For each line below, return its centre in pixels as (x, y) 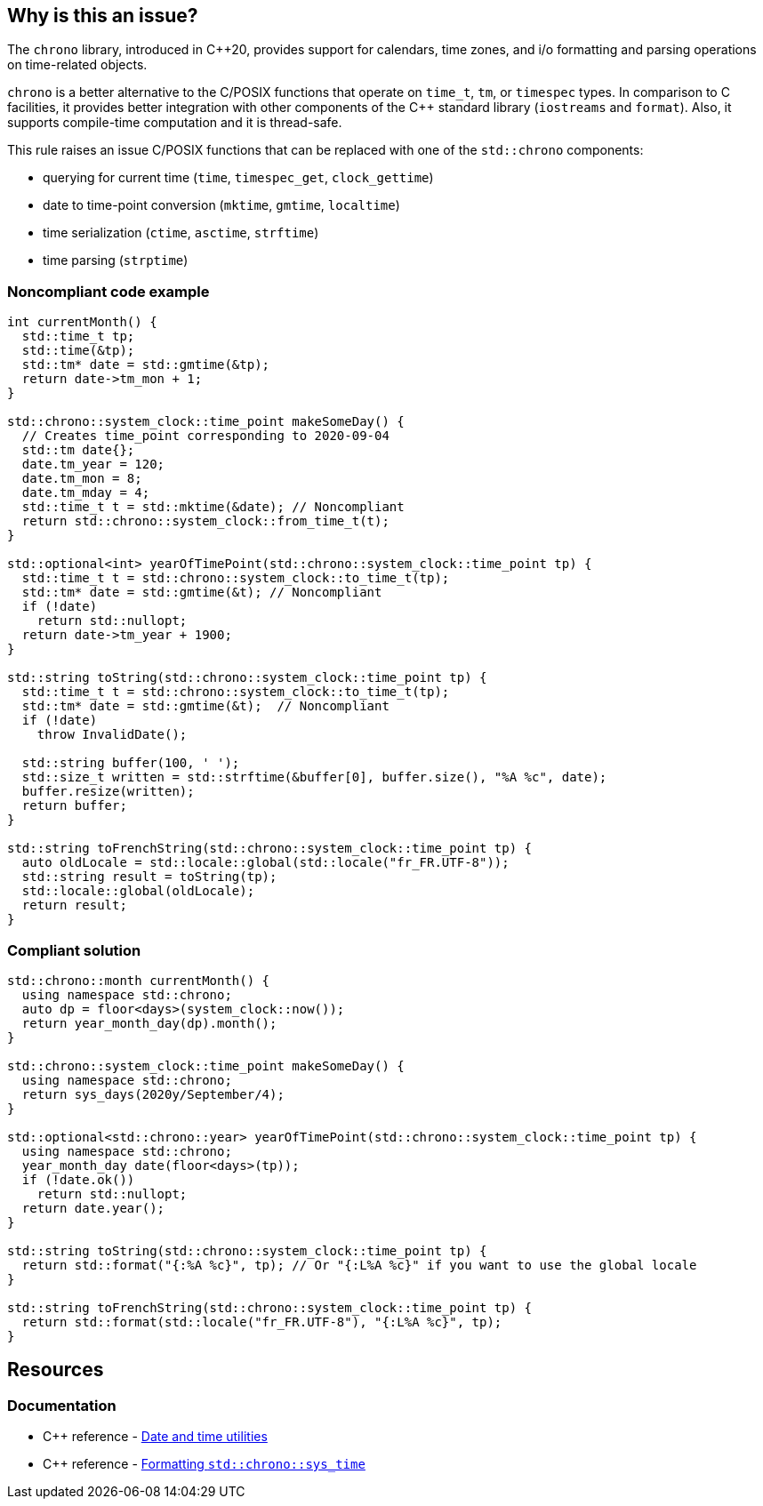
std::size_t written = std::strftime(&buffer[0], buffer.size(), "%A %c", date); (314, 777)
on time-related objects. (77, 65)
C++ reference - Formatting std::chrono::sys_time (204, 1464)
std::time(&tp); (78, 351)
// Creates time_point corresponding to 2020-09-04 (205, 436)
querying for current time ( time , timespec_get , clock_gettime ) (238, 178)
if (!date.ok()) (78, 1179)
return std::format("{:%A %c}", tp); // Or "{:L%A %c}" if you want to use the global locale (359, 1265)
